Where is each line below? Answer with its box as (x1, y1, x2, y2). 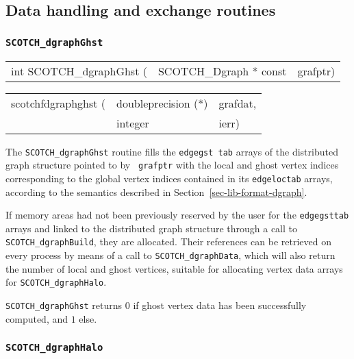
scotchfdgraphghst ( (11, 95, 106, 111)
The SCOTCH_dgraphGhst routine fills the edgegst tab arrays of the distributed (5, 144, 338, 158)
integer (116, 114, 149, 131)
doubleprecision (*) (116, 95, 208, 111)
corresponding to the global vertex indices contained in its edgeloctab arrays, (5, 171, 333, 185)
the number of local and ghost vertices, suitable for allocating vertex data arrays (5, 261, 343, 275)
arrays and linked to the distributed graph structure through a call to (5, 221, 298, 235)
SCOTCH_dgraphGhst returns (5, 297, 123, 312)
